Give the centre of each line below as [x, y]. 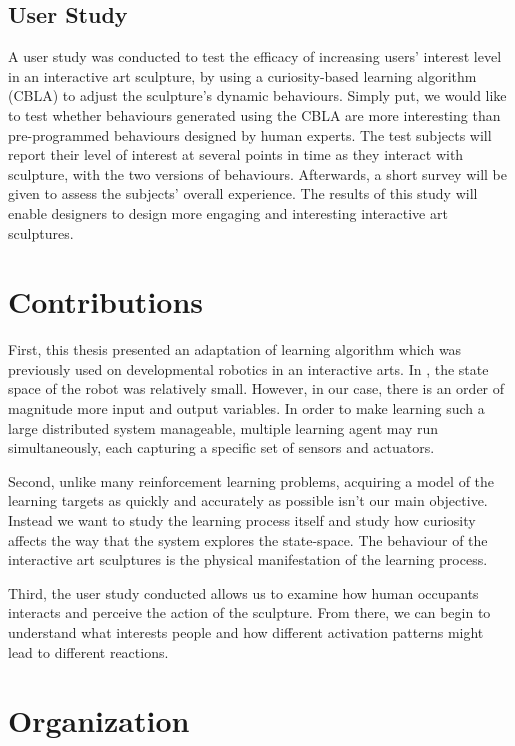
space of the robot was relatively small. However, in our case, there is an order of [256, 388]
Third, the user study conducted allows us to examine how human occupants [243, 592]
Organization [99, 720]
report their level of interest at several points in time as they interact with [236, 154]
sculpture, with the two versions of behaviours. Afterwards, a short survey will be [257, 173]
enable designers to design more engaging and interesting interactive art [228, 212]
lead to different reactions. [88, 651]
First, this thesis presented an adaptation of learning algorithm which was [235, 349]
